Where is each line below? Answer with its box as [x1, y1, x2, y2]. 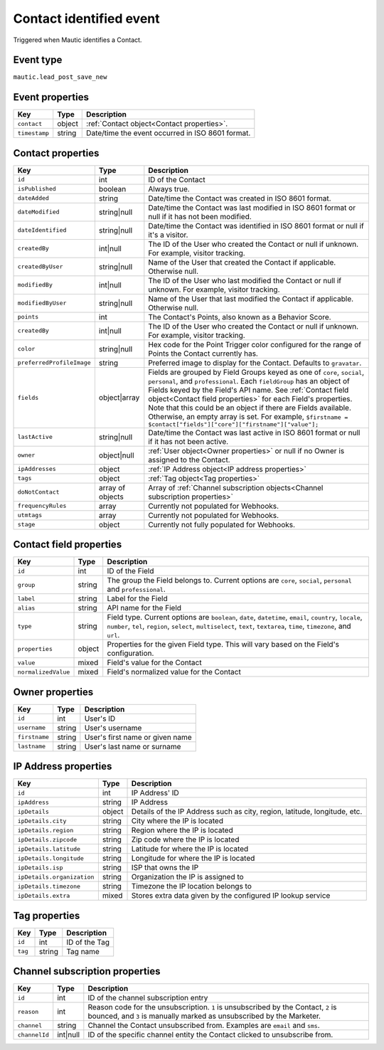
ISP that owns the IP [131, 863, 199, 873]
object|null [98, 450, 134, 460]
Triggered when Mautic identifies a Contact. [13, 36, 142, 44]
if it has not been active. [148, 436, 229, 446]
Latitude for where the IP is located [131, 844, 249, 854]
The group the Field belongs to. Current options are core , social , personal [107, 576, 352, 585]
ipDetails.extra [17, 891, 70, 899]
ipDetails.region [17, 826, 74, 834]
